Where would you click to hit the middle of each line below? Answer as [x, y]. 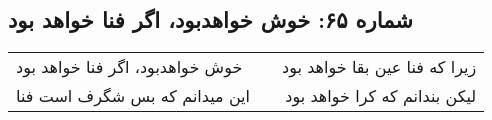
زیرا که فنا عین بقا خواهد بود [379, 67]
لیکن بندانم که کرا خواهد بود [381, 96]
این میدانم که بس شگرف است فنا [133, 96]
